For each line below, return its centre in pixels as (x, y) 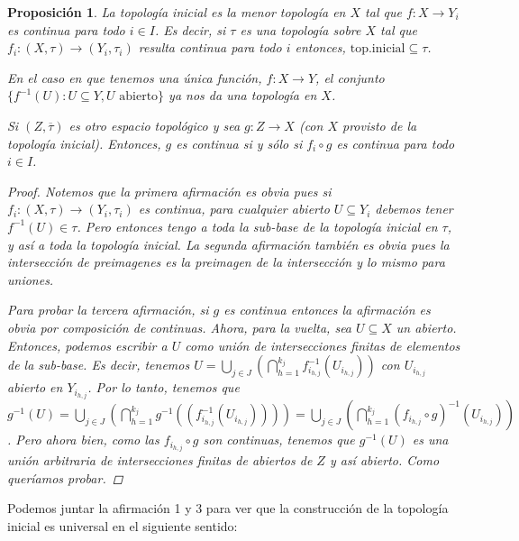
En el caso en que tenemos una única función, (135, 77)
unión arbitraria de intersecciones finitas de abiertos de (160, 460)
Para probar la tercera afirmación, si (108, 310)
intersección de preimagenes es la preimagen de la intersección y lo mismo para (226, 262)
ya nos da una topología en (243, 95)
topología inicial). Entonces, (84, 143)
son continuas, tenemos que (279, 440)
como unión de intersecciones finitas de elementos (323, 345)
